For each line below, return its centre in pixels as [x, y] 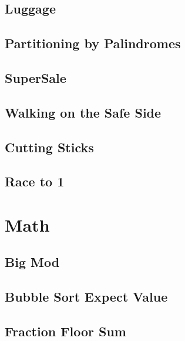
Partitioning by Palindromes [93, 43]
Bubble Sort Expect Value [86, 297]
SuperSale [36, 77]
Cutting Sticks [49, 147]
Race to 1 [35, 181]
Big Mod [32, 262]
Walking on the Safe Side [83, 112]
